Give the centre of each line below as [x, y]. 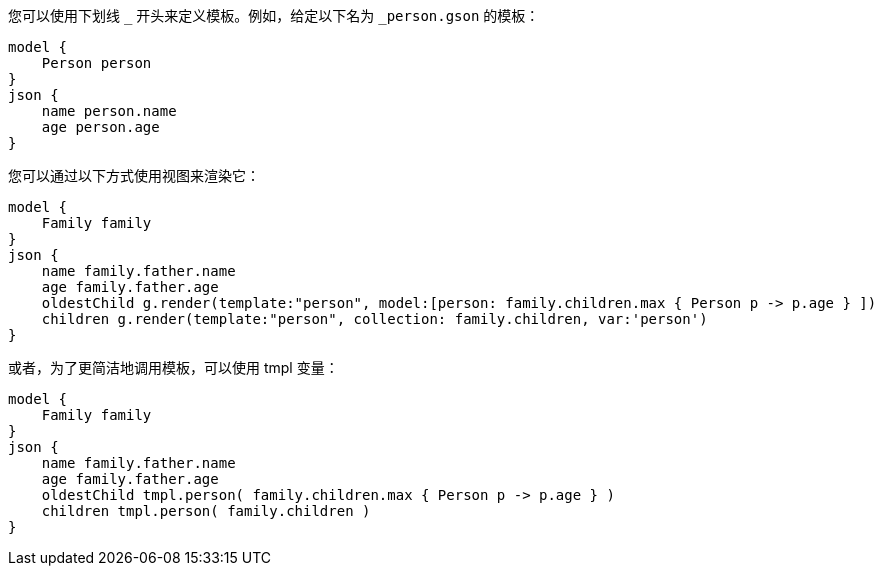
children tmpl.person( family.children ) [206, 511]
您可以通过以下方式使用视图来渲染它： [134, 175]
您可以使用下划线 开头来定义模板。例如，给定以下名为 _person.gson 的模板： [274, 15]
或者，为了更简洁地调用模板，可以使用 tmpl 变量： [173, 367]
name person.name [109, 111]
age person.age [100, 127]
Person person [96, 63]
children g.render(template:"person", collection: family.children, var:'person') [374, 319]
